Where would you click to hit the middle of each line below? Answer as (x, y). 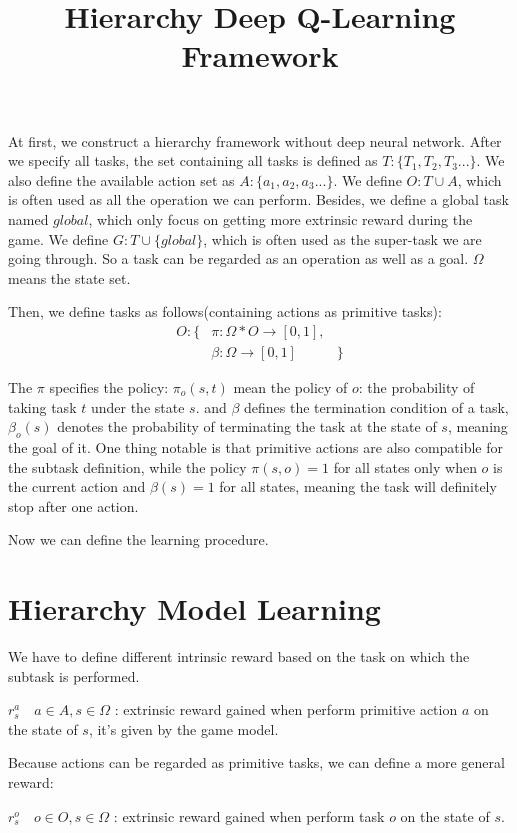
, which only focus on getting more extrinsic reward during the (280, 218)
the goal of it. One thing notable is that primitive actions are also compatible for (256, 446)
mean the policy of (290, 386)
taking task (42, 406)
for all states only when (405, 466)
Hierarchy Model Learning (194, 608)
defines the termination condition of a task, (376, 406)
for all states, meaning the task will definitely (358, 486)
